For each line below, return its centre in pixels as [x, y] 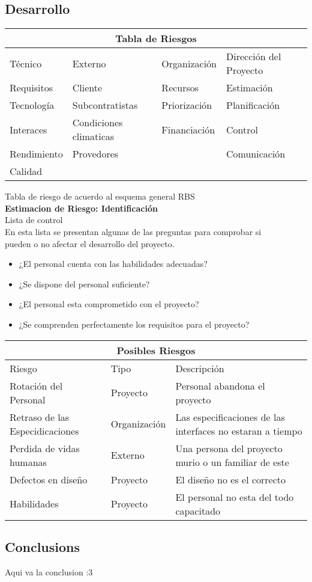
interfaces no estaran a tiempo [239, 430]
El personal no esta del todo [235, 497]
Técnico [26, 63]
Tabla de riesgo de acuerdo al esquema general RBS [100, 196]
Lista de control [34, 220]
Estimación [249, 88]
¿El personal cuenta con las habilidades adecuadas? [113, 264]
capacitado [198, 510]
